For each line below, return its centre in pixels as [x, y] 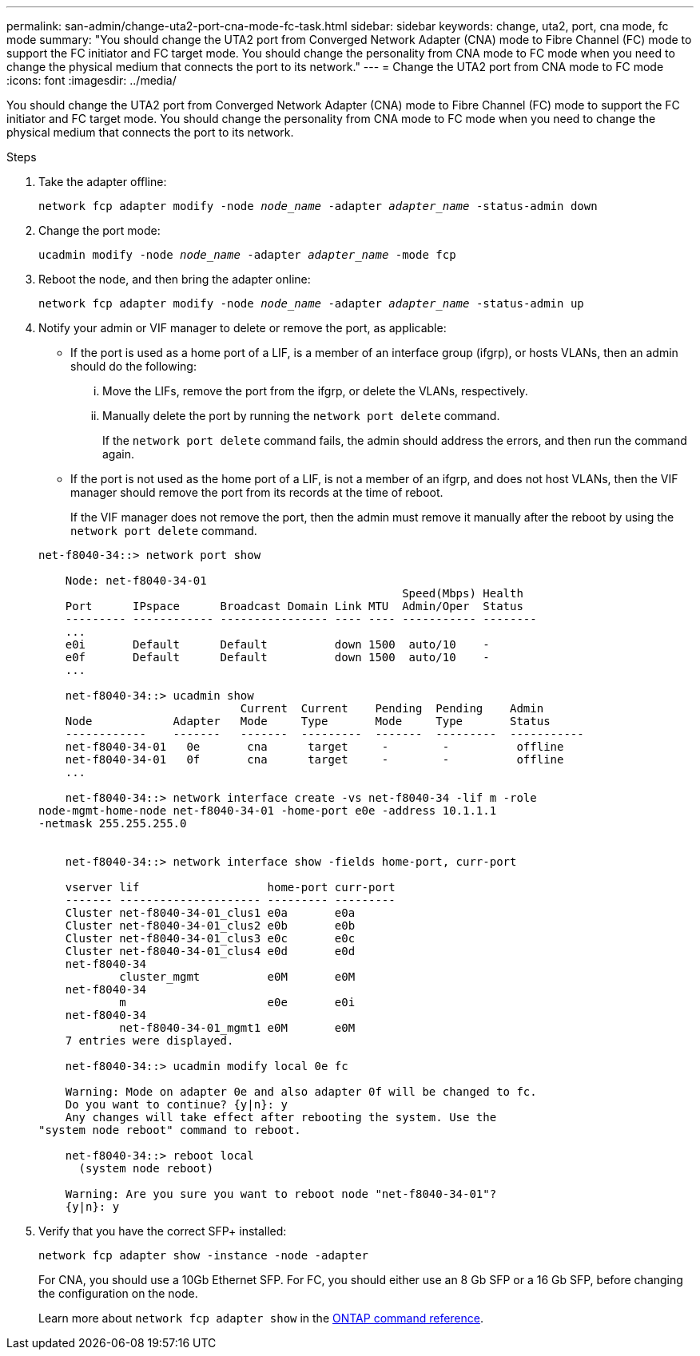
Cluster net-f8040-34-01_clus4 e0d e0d [210, 951]
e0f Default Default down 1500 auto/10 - [277, 657]
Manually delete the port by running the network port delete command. [301, 416]
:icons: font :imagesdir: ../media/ [91, 80]
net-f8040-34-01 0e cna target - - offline [314, 747]
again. [119, 454]
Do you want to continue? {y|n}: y [176, 1104]
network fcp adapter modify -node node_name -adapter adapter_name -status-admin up [311, 303]
